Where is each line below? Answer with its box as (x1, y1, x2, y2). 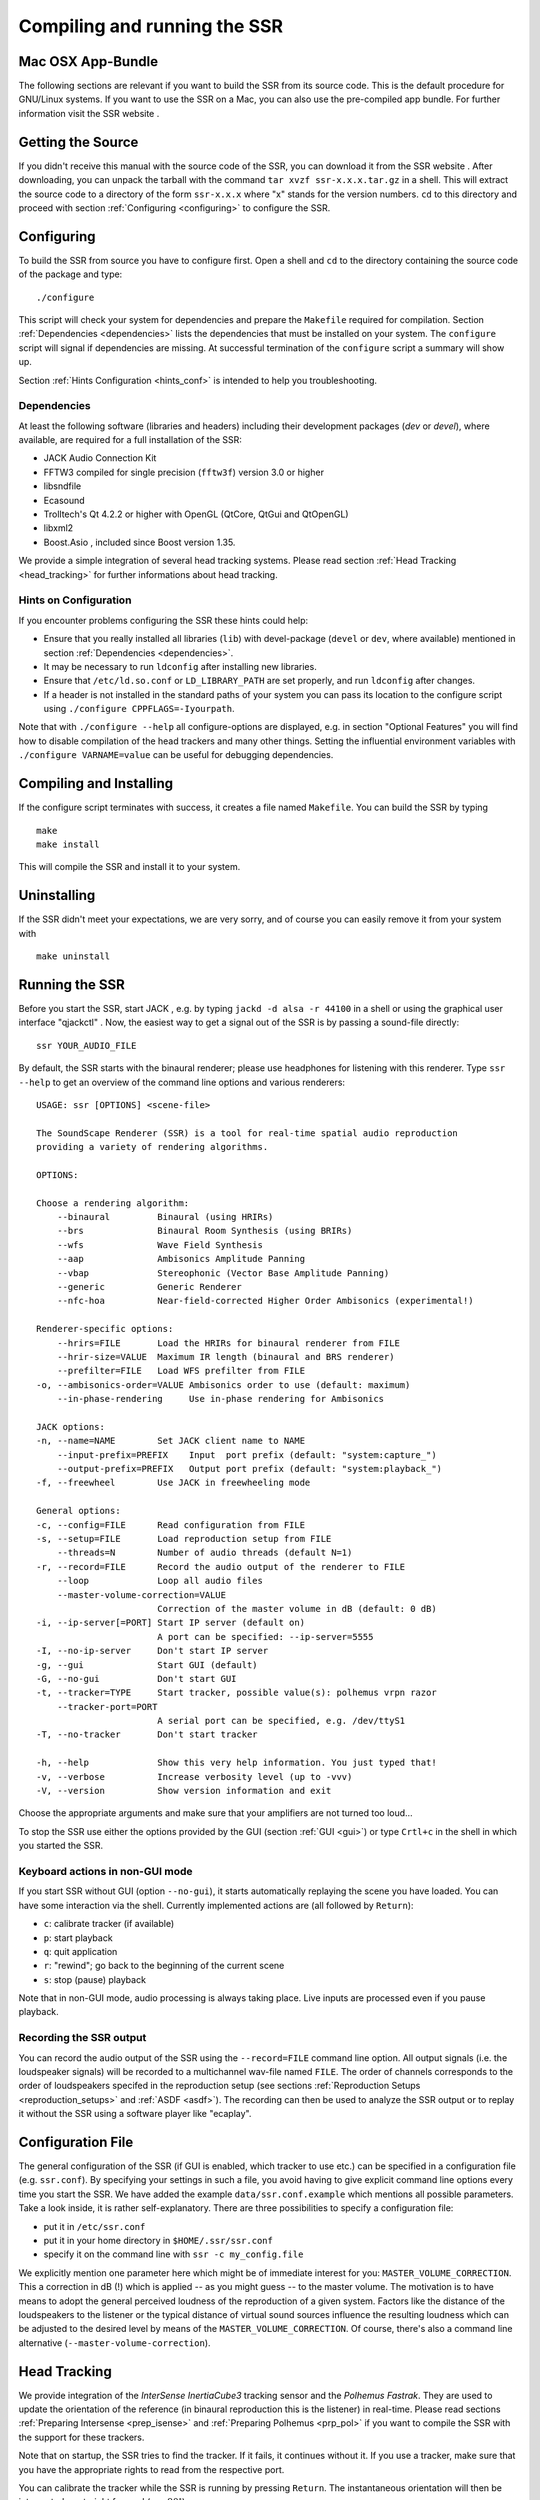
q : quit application (43, 1945, 118, 1957)
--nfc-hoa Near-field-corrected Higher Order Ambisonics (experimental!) (56, 1295, 474, 1307)
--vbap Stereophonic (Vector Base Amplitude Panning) (56, 1267, 390, 1279)
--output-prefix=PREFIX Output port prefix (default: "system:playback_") (56, 1463, 443, 1475)
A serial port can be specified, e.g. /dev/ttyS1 (156, 1715, 406, 1727)
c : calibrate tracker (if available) (43, 1918, 175, 1930)
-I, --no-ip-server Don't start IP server (36, 1645, 269, 1657)
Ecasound (43, 494, 85, 506)
